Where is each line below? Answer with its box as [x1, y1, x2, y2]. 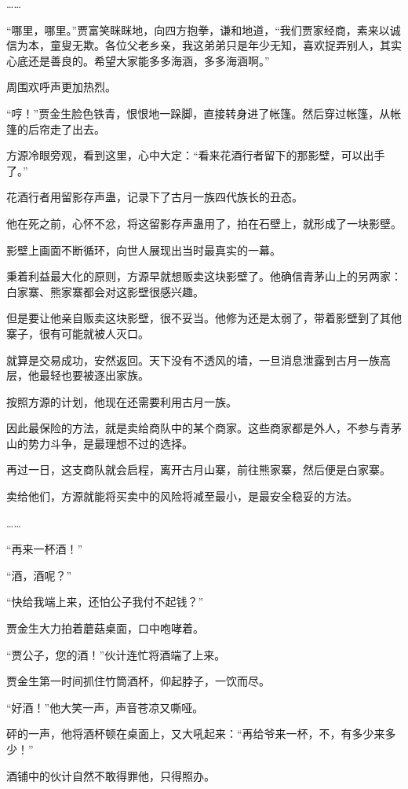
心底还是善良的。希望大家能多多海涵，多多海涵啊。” [6, 52, 270, 68]
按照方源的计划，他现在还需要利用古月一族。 [6, 393, 237, 409]
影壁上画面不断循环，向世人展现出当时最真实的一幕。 [6, 241, 281, 258]
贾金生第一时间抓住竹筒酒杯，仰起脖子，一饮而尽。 [6, 673, 270, 689]
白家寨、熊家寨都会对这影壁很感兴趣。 [6, 283, 204, 299]
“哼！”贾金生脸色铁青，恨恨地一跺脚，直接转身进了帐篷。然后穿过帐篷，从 [6, 105, 391, 121]
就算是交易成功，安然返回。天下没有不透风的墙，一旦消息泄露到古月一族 [6, 351, 380, 368]
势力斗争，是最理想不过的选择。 [27, 435, 193, 451]
